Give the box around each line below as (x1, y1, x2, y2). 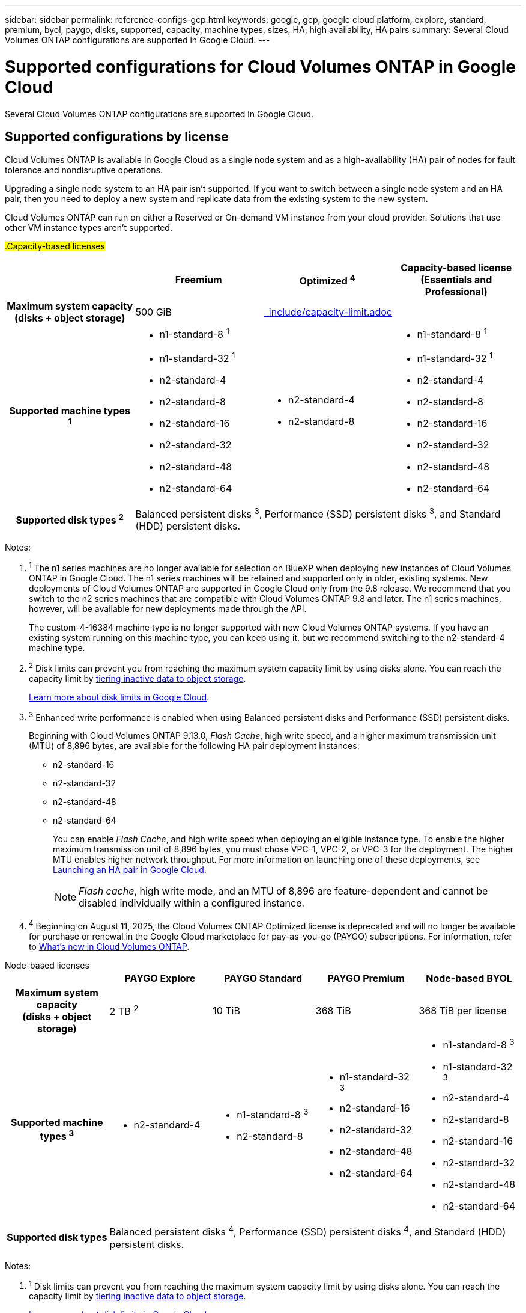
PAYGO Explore (124, 972, 196, 984)
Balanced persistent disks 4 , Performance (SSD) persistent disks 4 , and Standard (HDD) (109, 1224, 506, 1238)
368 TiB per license (419, 1004, 507, 1017)
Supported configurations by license (5, 129, 229, 144)
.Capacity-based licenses (5, 241, 105, 252)
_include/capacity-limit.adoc (264, 306, 393, 319)
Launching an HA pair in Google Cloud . (53, 865, 207, 875)
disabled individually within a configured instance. (79, 897, 305, 910)
